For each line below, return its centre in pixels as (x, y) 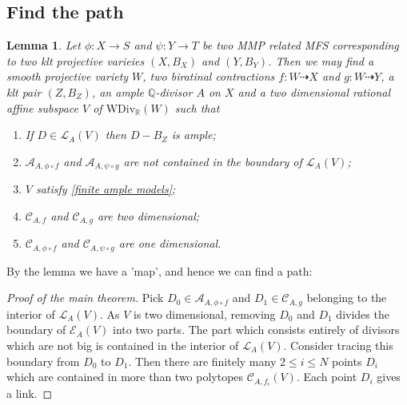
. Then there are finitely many (202, 361)
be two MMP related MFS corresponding (301, 45)
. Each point (327, 377)
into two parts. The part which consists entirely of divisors (256, 330)
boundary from (43, 361)
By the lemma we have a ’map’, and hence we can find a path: (160, 270)
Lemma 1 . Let (44, 45)
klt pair (24, 91)
